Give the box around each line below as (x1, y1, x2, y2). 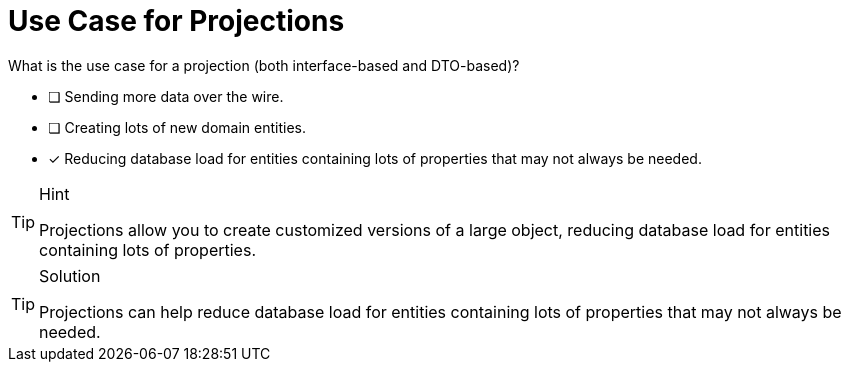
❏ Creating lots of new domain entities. (48, 118, 306, 136)
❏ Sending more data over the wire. (48, 87, 284, 105)
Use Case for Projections (8, 4, 345, 38)
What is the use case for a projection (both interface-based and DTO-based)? (8, 56, 520, 74)
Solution (39, 265, 101, 286)
